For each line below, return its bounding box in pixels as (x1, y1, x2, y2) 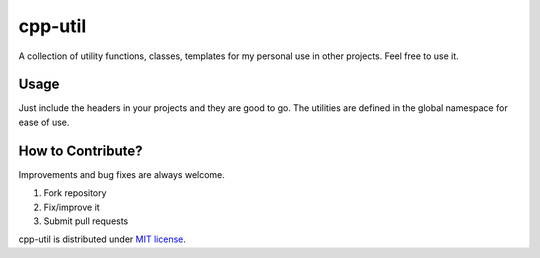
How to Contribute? (18, 142, 144, 159)
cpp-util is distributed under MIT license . (18, 233, 187, 245)
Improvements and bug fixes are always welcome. (18, 168, 225, 180)
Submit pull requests (43, 215, 129, 227)
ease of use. (18, 116, 70, 128)
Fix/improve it (43, 201, 100, 213)
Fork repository (43, 187, 107, 199)
